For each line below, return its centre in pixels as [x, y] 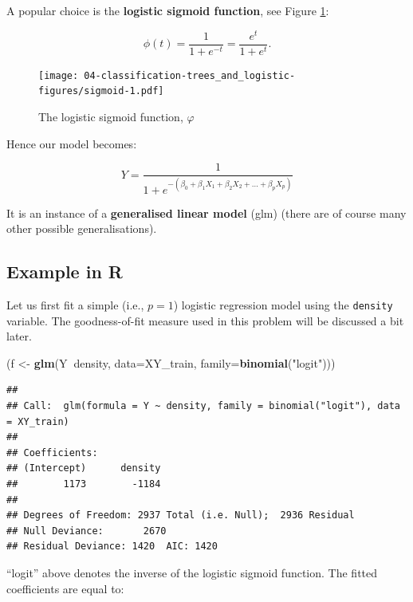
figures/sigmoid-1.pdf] [101, 91]
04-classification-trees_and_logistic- [190, 75]
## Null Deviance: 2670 [87, 531]
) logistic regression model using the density [283, 305]
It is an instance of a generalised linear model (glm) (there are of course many [206, 212]
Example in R [65, 271]
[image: [59, 75]
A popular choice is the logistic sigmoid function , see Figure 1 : [168, 10]
